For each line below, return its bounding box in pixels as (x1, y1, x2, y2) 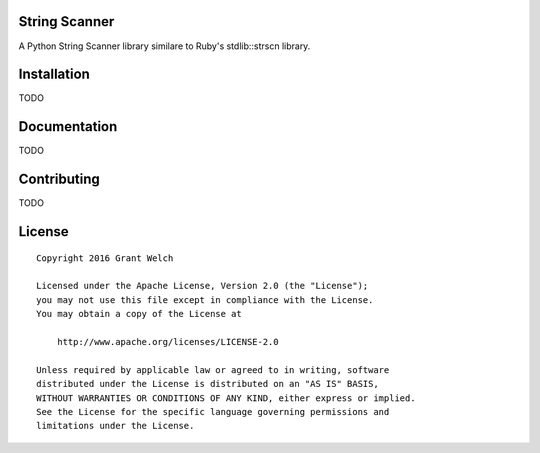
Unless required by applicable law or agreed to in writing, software (36, 364, 390, 375)
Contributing (18, 171, 100, 188)
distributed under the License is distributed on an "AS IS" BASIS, (36, 378, 379, 390)
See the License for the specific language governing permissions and (36, 406, 390, 417)
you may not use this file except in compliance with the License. (36, 294, 374, 305)
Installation (18, 66, 90, 83)
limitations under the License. (36, 420, 195, 432)
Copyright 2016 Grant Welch (36, 252, 174, 264)
